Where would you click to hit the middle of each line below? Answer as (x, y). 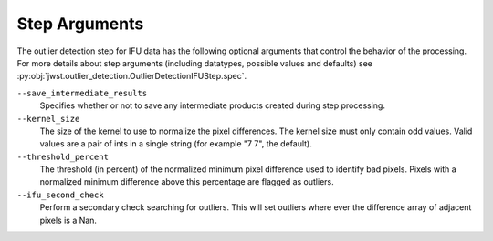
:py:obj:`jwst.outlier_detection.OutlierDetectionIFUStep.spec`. (132, 76)
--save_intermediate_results (82, 93)
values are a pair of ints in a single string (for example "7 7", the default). (176, 144)
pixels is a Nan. (68, 220)
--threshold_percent (63, 156)
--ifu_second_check (60, 195)
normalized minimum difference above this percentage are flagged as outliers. (187, 182)
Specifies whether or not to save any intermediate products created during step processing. (212, 105)
